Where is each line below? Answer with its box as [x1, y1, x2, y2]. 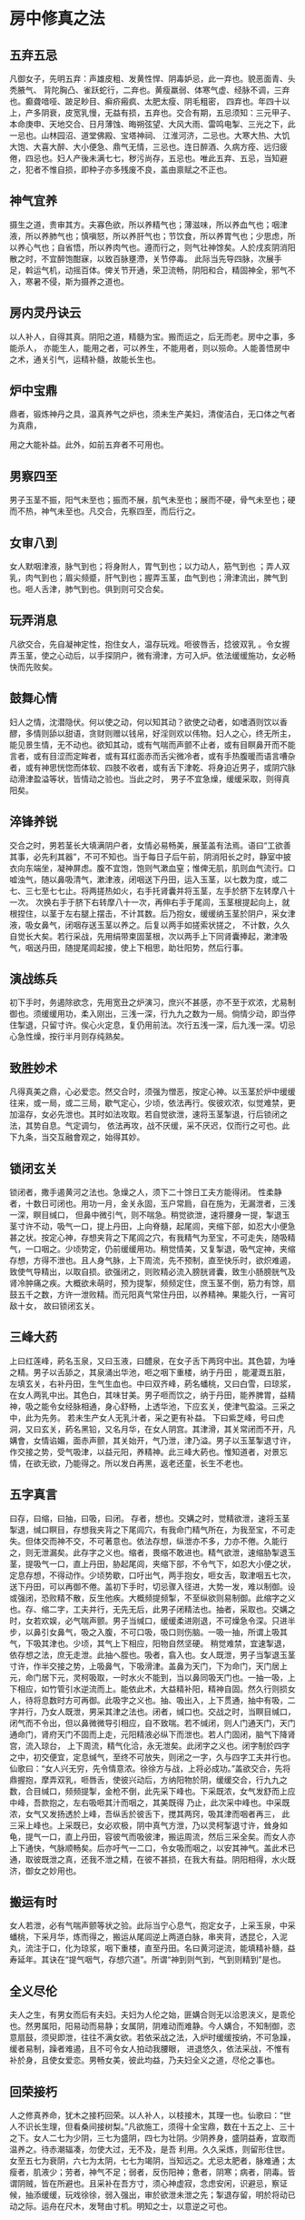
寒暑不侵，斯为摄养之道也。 [25, 276, 129, 286]
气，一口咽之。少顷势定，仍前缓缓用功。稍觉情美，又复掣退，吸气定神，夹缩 [9, 1243, 296, 1254]
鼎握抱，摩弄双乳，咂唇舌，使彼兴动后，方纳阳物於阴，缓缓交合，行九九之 [9, 1774, 288, 1785]
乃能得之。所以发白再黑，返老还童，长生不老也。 [64, 1457, 248, 1469]
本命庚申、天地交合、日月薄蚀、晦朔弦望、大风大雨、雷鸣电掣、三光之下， [9, 119, 288, 129]
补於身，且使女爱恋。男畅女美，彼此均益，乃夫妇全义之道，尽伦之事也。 [9, 2054, 280, 2065]
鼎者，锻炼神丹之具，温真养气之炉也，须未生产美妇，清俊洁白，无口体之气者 [9, 408, 296, 419]
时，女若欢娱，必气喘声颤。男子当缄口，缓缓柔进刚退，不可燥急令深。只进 [9, 1615, 288, 1626]
